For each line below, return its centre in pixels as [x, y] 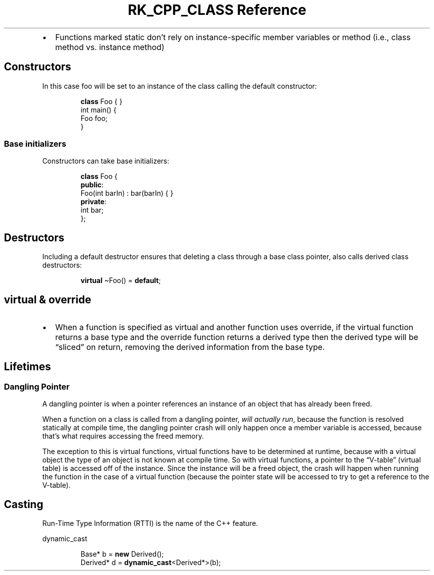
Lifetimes [27, 367]
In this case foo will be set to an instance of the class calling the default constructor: [180, 86]
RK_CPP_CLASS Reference [217, 10]
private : [93, 202]
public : [92, 185]
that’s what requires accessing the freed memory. [123, 436]
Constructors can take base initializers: [106, 161]
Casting [24, 504]
